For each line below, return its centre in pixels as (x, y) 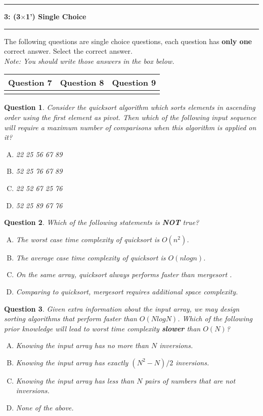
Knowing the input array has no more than (82, 345)
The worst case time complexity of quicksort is (87, 239)
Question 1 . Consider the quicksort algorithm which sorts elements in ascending (130, 107)
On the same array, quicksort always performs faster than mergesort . (124, 274)
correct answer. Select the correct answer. (68, 51)
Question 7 (30, 83)
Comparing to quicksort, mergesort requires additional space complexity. (127, 291)
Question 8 (82, 83)
